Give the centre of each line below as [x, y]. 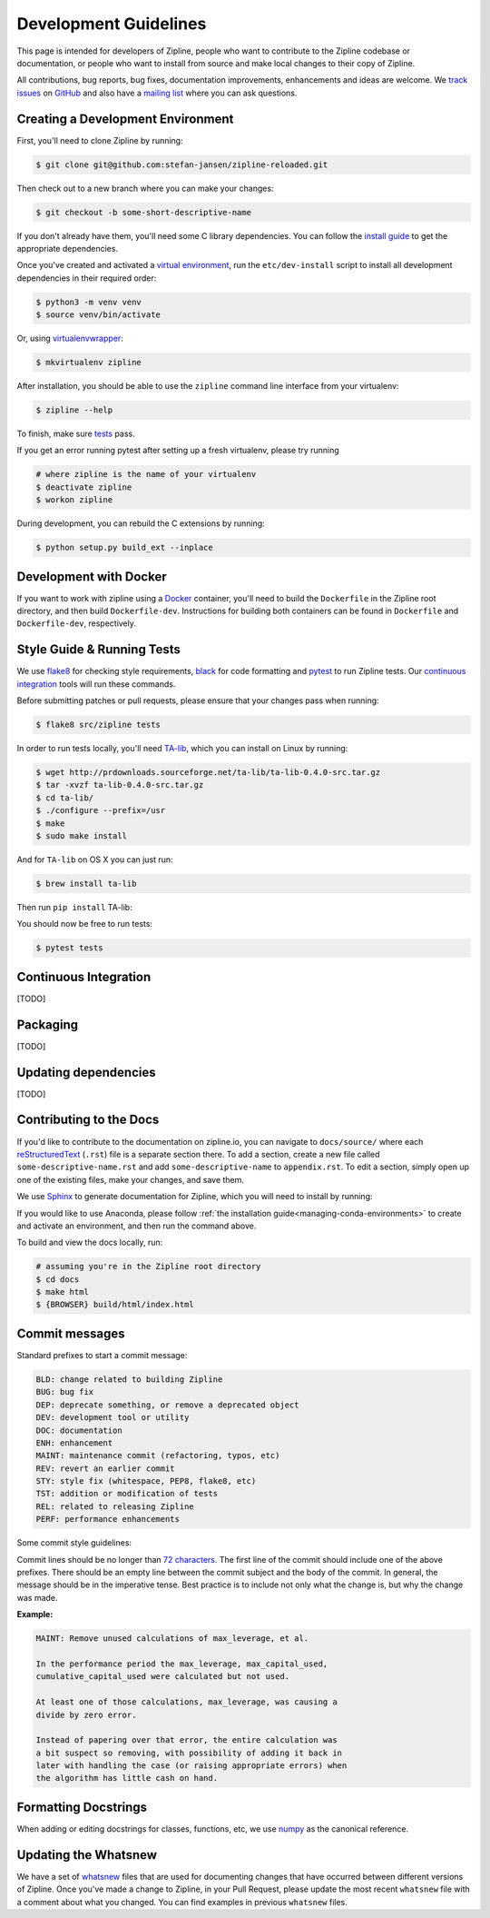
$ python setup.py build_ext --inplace [124, 548]
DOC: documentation [79, 1430]
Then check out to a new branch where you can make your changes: [145, 188]
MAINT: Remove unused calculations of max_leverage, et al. [172, 1639]
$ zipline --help [74, 410]
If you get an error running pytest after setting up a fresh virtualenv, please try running [178, 451]
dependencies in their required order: [87, 278]
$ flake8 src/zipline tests [98, 725]
